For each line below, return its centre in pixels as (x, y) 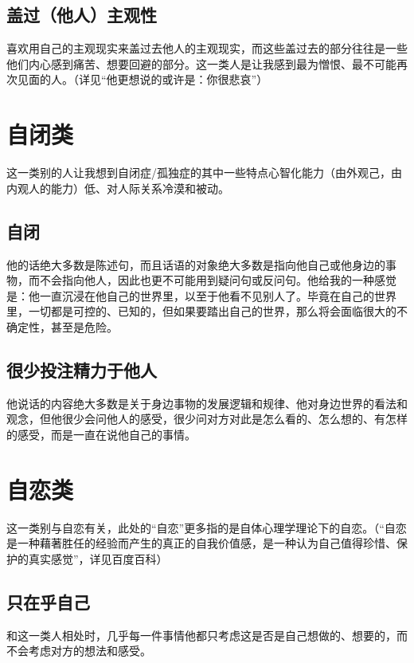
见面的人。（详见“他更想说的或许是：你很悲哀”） (143, 79)
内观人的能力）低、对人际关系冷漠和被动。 (118, 188)
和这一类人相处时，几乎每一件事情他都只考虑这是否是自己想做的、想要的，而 (207, 635)
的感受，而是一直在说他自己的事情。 (101, 434)
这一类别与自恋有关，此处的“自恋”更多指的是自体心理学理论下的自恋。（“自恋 (207, 527)
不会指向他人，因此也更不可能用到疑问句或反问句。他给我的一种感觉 (218, 280)
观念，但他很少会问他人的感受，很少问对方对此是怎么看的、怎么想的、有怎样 (207, 419)
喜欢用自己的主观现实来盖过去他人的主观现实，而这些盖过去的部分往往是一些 (207, 48)
